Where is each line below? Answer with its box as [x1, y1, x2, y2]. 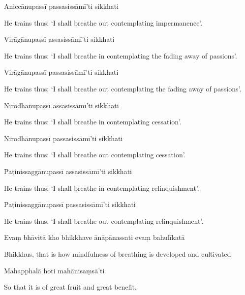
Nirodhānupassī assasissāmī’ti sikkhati [4, 100, 119, 110]
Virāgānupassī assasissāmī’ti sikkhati [4, 34, 115, 44]
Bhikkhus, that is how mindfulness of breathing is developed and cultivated [4, 248, 231, 259]
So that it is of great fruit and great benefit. [4, 282, 137, 292]
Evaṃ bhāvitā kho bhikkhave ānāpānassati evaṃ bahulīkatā [4, 232, 185, 242]
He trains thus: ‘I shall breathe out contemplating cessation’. [4, 149, 186, 160]
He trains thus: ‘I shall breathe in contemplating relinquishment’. [4, 182, 199, 193]
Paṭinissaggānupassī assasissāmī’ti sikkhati [4, 166, 132, 176]
